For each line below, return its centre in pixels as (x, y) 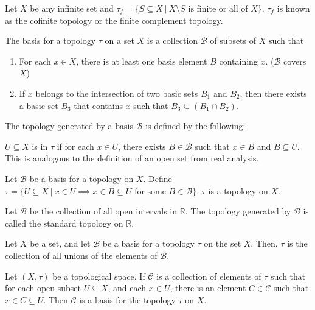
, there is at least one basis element (142, 61)
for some (150, 192)
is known (293, 8)
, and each (127, 288)
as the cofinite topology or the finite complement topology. (114, 20)
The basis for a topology (50, 41)
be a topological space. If (99, 276)
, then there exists (273, 93)
